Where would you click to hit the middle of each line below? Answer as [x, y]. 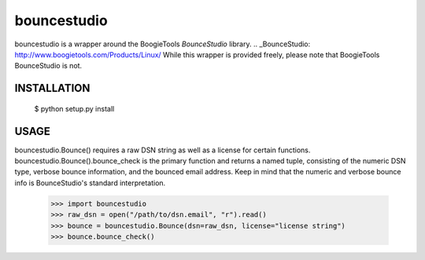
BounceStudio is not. [48, 66]
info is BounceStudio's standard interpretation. [90, 183]
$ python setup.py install [74, 108]
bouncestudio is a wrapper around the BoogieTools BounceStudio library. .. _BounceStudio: [163, 44]
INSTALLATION [52, 88]
